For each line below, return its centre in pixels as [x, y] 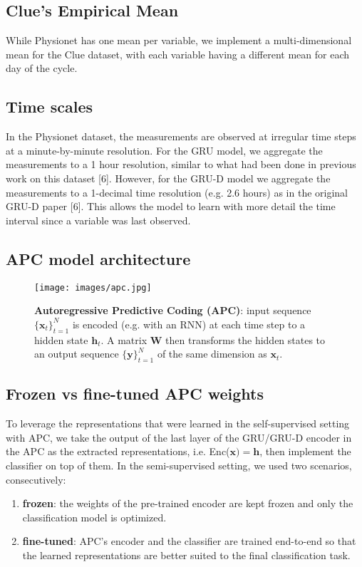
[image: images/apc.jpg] [93, 287]
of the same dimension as [212, 354]
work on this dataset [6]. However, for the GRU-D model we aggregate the [168, 178]
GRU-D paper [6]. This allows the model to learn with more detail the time [171, 206]
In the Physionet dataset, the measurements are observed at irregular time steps [181, 136]
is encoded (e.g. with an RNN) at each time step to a [189, 324]
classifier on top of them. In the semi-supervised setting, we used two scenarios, [179, 465]
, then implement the [305, 451]
